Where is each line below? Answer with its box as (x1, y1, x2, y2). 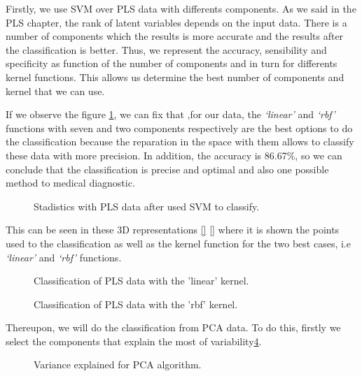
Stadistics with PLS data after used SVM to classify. (34, 198, 260, 213)
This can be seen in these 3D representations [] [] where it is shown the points (6, 222, 340, 237)
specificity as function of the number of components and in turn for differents (6, 56, 337, 71)
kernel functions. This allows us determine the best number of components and (6, 69, 344, 84)
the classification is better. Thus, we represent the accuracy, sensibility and (6, 42, 327, 57)
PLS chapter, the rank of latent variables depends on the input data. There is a (6, 15, 347, 29)
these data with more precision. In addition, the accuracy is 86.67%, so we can (6, 147, 342, 162)
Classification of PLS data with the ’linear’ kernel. (34, 273, 249, 288)
